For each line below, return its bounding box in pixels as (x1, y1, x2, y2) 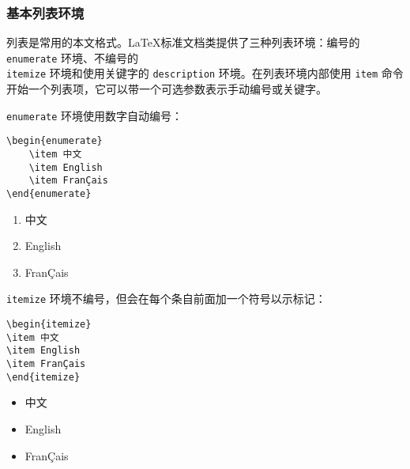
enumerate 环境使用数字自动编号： (6, 107, 183, 123)
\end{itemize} (6, 371, 81, 383)
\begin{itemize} (6, 319, 92, 331)
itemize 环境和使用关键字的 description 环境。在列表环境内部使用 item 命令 (6, 65, 404, 81)
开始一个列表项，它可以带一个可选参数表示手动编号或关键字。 (6, 81, 327, 97)
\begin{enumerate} (6, 135, 103, 147)
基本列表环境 (6, 2, 85, 22)
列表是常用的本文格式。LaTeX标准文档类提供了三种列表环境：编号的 (6, 34, 360, 51)
